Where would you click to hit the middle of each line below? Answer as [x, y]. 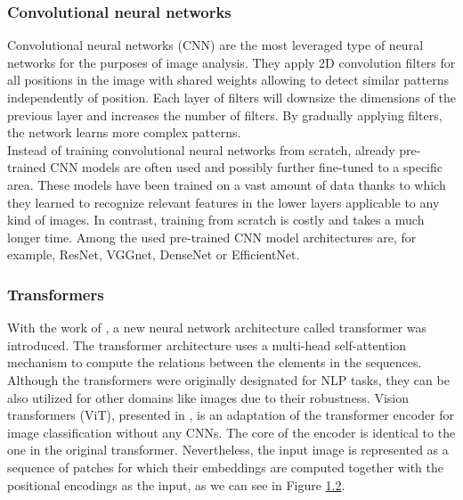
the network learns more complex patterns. [124, 132]
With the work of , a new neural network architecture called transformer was [217, 328]
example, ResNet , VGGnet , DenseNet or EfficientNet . [154, 254]
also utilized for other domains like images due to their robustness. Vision [208, 397]
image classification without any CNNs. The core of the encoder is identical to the [231, 432]
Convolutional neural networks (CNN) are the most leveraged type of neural [215, 45]
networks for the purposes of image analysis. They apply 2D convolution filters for [231, 62]
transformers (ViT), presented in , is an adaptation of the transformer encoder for [231, 415]
